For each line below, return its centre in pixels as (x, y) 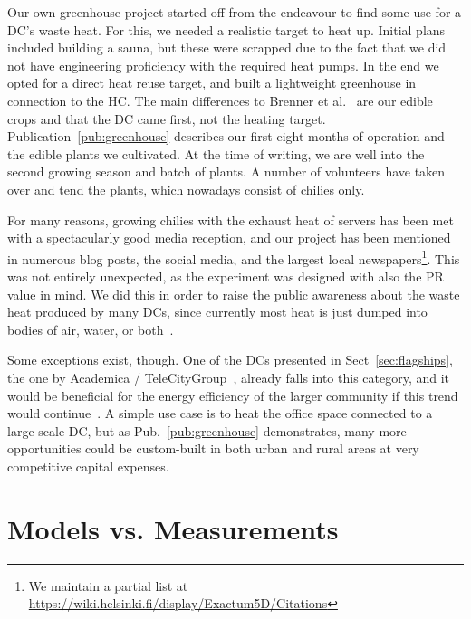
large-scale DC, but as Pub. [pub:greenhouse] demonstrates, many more (207, 430)
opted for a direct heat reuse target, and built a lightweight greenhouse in (212, 83)
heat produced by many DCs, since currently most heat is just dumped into (217, 312)
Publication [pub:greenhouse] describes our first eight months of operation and (226, 136)
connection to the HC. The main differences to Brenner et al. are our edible (220, 100)
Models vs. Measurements (173, 528)
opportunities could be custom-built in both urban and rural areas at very (213, 448)
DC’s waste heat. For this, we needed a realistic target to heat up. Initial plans (226, 29)
